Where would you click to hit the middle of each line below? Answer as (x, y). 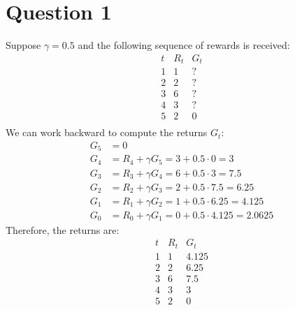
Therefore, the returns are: (63, 229)
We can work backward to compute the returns (107, 132)
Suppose (23, 45)
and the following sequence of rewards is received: (184, 45)
